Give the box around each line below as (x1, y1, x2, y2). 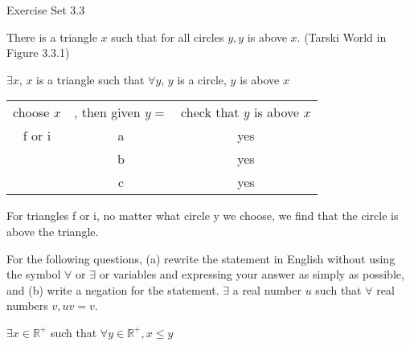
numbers (6, 297, 48, 314)
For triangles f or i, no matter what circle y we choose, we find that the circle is (6, 207, 399, 224)
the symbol (6, 266, 61, 283)
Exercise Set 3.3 (6, 2, 85, 18)
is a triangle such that (36, 71, 145, 88)
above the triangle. (6, 222, 99, 239)
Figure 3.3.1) (6, 44, 70, 61)
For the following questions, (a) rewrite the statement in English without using (6, 250, 396, 267)
